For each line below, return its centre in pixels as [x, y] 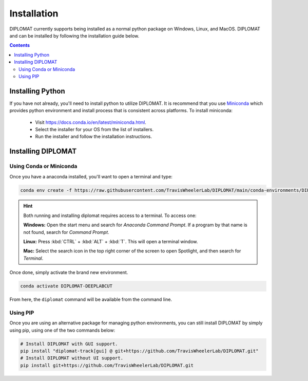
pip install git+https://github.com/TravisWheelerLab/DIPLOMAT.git [107, 365]
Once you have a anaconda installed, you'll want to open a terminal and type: [91, 176]
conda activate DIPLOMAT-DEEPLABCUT [66, 286]
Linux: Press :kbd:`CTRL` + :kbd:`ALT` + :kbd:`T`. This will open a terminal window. [111, 242]
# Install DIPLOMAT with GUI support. [69, 344]
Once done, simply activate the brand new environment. [69, 273]
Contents [20, 45]
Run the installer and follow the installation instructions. [94, 137]
